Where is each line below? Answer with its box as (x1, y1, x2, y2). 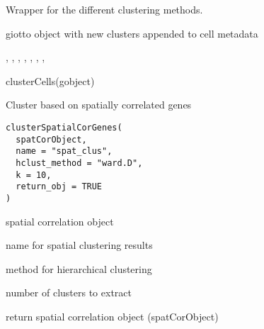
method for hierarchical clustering (6, 261, 152, 276)
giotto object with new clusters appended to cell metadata (6, 26, 258, 40)
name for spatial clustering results (6, 238, 153, 252)
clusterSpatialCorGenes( (6, 122, 122, 133)
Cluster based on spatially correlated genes (6, 97, 192, 112)
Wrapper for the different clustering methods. (6, 2, 203, 16)
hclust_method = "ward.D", (16, 157, 143, 168)
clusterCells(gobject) (6, 73, 95, 88)
